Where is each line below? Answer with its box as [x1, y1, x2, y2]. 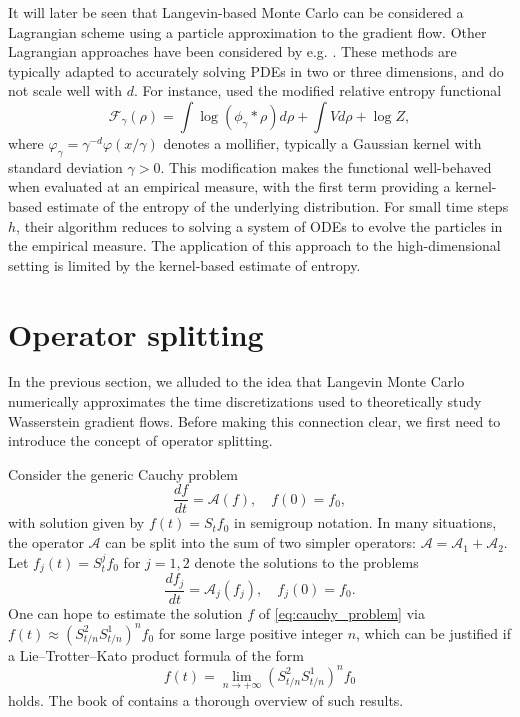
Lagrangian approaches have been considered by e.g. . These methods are [8, 41, 457, 62]
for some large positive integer [158, 622, 343, 643]
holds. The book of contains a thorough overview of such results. [8, 690, 404, 711]
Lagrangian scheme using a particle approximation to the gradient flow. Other [8, 21, 487, 42]
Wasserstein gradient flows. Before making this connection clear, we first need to [8, 410, 501, 431]
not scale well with [8, 80, 123, 101]
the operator [8, 532, 84, 553]
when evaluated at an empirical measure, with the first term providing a [8, 176, 451, 197]
